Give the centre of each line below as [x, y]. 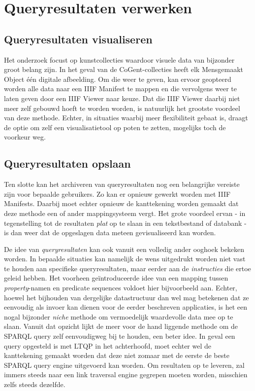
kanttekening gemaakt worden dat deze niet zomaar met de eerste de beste [117, 355]
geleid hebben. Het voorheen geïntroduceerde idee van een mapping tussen [116, 278]
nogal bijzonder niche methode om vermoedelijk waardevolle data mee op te [119, 316]
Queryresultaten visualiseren [78, 39]
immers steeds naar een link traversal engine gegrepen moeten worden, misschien [126, 374]
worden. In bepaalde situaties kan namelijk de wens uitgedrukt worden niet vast [125, 259]
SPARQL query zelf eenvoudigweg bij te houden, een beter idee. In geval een [120, 336]
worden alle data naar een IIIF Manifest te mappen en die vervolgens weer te [120, 89]
